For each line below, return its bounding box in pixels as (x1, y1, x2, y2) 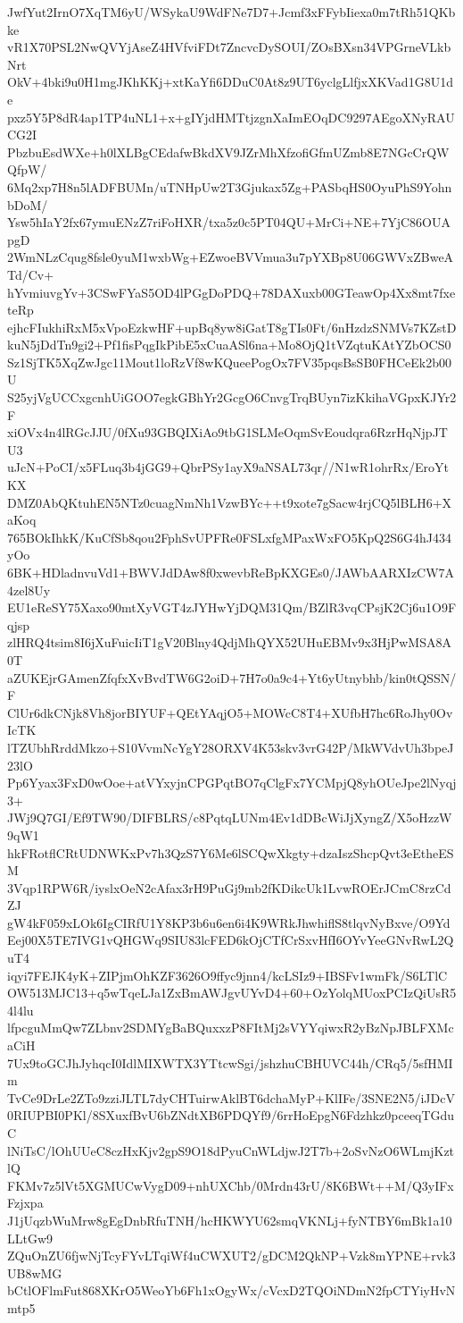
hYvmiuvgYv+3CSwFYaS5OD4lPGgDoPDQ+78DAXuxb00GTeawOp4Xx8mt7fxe (7, 282, 456, 301)
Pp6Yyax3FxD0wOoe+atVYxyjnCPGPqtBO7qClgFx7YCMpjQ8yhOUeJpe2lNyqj (7, 773, 457, 792)
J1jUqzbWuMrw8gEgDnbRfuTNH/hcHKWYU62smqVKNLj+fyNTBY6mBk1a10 (7, 1210, 452, 1229)
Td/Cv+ (7, 265, 54, 283)
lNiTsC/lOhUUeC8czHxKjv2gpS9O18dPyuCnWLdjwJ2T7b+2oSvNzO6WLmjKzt (7, 1141, 455, 1159)
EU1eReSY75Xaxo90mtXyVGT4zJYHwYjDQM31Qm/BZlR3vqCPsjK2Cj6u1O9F (7, 598, 457, 617)
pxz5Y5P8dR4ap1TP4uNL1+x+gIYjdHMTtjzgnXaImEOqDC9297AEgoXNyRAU (7, 107, 455, 126)
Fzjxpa (7, 1193, 44, 1212)
